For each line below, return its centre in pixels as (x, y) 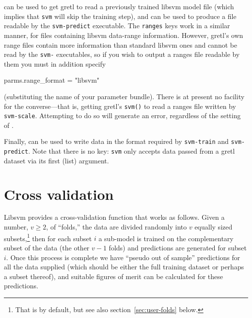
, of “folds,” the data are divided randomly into (117, 227)
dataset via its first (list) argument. (56, 160)
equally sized (213, 227)
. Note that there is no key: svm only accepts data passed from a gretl (132, 151)
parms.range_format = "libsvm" (52, 80)
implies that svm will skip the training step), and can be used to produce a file (120, 16)
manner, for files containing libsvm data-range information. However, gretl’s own (124, 35)
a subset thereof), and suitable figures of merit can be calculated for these (114, 276)
